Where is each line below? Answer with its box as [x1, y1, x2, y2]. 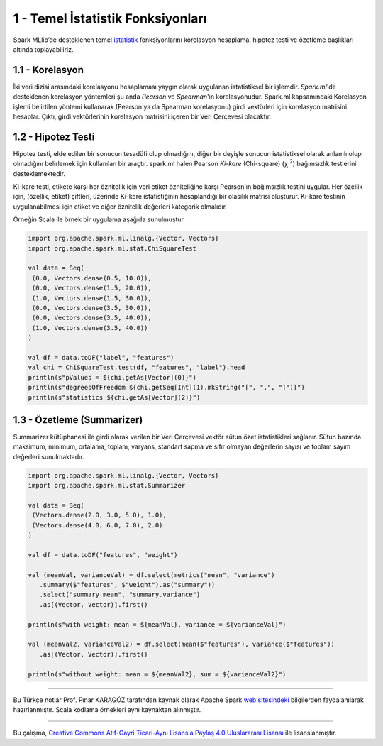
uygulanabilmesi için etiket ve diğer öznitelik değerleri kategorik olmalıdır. [13, 202, 227, 211]
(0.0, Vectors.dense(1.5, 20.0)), [32, 284, 152, 292]
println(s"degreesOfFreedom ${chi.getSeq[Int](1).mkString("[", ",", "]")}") [28, 383, 305, 392]
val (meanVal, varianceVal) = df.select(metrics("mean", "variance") [28, 571, 275, 578]
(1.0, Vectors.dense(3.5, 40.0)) [32, 324, 148, 331]
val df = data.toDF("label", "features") [28, 353, 174, 361]
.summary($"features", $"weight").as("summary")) [39, 581, 216, 589]
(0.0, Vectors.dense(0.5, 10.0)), [32, 274, 152, 282]
